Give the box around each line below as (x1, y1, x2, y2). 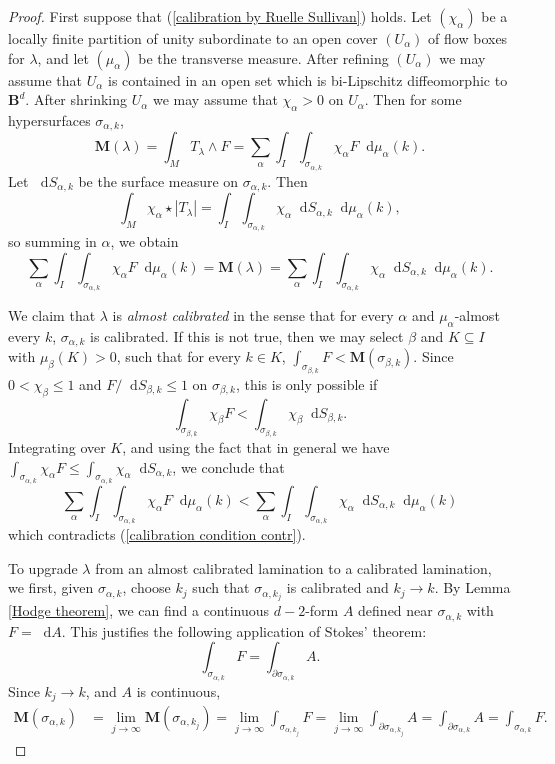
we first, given (8, 577, 94, 598)
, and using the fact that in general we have (122, 437, 390, 458)
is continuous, (136, 680, 221, 701)
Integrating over (8, 437, 106, 458)
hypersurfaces (8, 109, 91, 130)
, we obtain (110, 231, 179, 252)
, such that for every (116, 346, 241, 367)
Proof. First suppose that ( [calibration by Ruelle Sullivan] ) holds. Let (8, 6, 432, 26)
